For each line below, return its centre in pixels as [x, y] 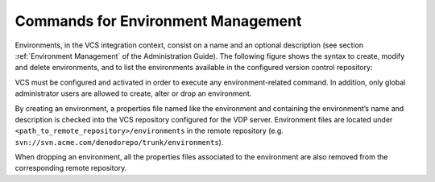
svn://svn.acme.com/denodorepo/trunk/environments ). [119, 142]
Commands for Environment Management [158, 21]
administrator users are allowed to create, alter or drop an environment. [133, 93]
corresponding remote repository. [71, 168]
